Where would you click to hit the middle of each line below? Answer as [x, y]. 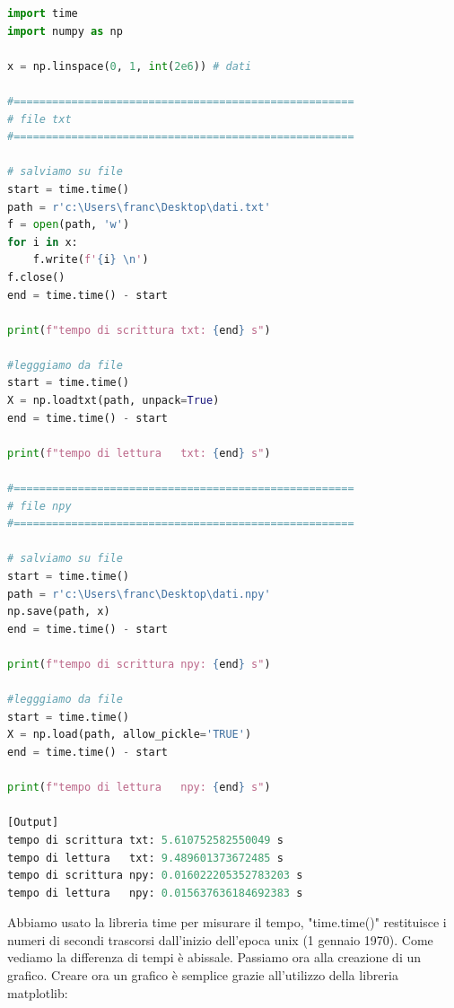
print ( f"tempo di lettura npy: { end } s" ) [139, 788]
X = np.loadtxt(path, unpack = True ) [113, 401]
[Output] [33, 823]
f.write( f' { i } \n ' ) [91, 260]
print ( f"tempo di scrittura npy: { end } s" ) [139, 664]
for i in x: [43, 242]
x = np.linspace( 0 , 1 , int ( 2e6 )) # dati [130, 66]
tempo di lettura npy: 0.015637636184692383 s [155, 893]
